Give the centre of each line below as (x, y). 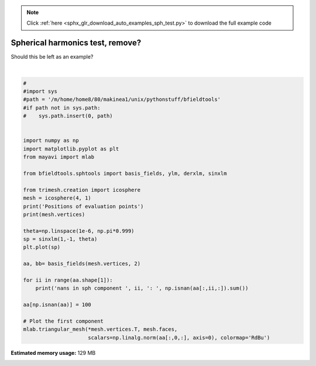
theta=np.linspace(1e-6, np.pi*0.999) (79, 231)
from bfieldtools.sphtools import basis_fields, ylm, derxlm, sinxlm (125, 173)
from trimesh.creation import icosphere (82, 190)
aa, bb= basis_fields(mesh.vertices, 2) (82, 264)
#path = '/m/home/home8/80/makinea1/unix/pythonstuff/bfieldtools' (122, 99)
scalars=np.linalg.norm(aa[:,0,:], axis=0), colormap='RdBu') (179, 338)
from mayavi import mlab (59, 157)
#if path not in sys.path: (62, 108)
